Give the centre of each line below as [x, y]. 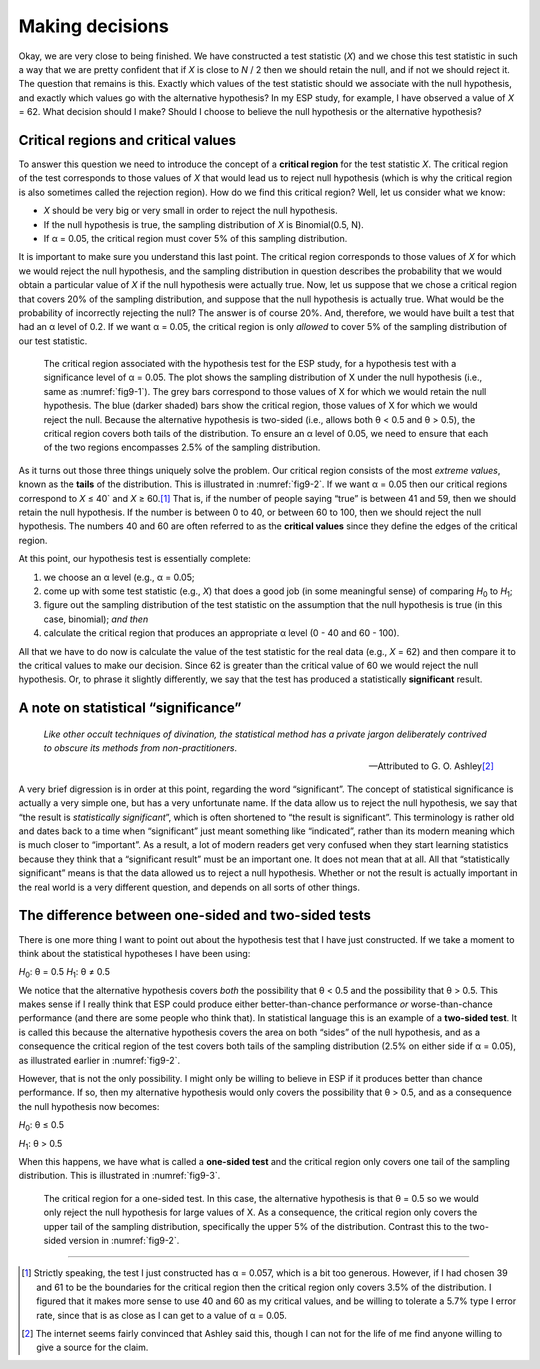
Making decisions [93, 26]
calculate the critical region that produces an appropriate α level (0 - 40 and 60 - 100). [221, 633]
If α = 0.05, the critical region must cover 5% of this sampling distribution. [195, 238]
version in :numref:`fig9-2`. [124, 1240]
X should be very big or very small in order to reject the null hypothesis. [191, 211]
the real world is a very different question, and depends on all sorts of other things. [189, 887]
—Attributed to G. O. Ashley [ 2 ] [431, 766]
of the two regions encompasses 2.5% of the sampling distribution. [182, 447]
